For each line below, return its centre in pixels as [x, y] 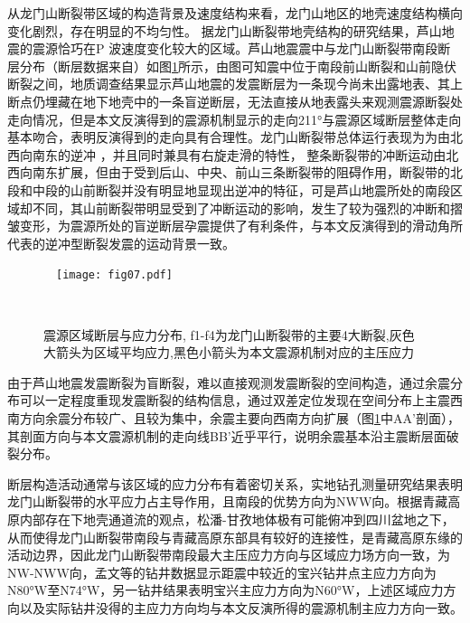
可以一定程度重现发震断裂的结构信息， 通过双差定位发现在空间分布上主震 [235, 400]
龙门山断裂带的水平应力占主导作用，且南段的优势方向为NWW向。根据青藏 [228, 501]
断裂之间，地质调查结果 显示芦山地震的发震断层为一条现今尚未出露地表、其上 [235, 84]
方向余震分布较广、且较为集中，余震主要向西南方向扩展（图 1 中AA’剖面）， [240, 417]
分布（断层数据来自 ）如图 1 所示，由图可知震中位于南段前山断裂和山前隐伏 [238, 66]
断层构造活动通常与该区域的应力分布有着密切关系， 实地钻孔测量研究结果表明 [235, 483]
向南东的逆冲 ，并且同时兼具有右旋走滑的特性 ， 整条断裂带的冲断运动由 [233, 154]
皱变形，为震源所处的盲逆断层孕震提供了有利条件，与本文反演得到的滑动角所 [235, 226]
